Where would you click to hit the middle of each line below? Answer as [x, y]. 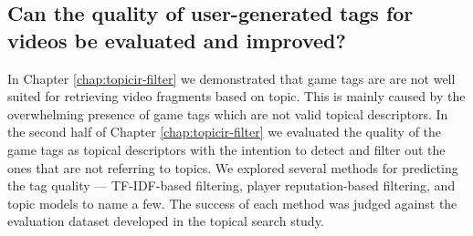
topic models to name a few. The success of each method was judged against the [232, 203]
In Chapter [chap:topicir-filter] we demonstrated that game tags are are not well [231, 78]
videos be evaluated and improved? [177, 40]
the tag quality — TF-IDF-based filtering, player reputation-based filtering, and [231, 185]
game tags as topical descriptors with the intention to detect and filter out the [226, 149]
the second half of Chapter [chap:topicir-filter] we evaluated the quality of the [225, 132]
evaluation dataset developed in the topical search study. [166, 221]
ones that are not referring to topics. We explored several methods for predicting [233, 167]
